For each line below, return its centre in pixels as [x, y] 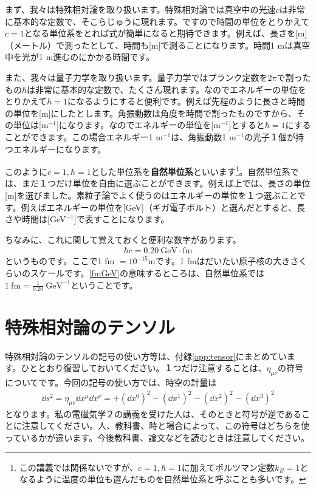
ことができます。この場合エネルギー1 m [84, 136]
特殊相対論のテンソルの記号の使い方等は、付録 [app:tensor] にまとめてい [146, 356]
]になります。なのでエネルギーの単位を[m [138, 125]
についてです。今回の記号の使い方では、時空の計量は [111, 382]
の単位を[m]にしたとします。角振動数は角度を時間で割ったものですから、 [151, 113]
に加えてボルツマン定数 [228, 467]
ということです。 [104, 285]
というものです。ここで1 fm [60, 261]
